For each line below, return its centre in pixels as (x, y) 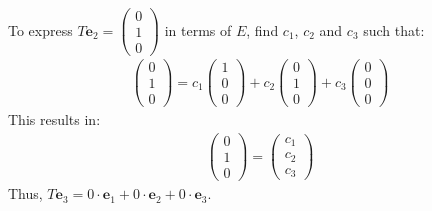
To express (40, 29)
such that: (394, 29)
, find (262, 29)
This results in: (54, 119)
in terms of (198, 29)
